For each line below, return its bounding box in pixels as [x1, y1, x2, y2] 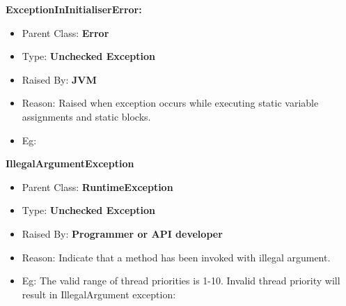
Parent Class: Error [22, 25, 109, 40]
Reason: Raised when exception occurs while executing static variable [22, 95, 319, 110]
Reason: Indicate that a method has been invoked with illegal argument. [22, 250, 331, 264]
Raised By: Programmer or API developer [22, 226, 223, 240]
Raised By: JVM [22, 72, 97, 86]
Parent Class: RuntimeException [22, 179, 173, 194]
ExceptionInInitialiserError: [6, 2, 142, 16]
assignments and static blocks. [22, 109, 151, 123]
